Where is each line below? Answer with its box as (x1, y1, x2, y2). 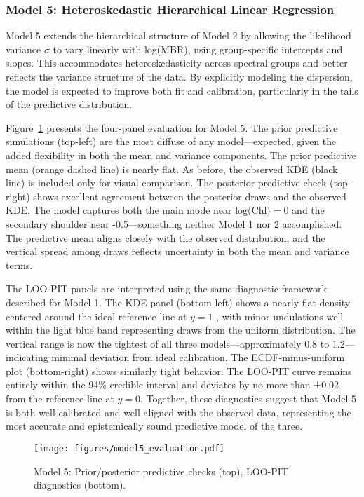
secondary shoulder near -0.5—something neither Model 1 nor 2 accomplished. (6, 216, 342, 231)
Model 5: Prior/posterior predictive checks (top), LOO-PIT (34, 463, 289, 478)
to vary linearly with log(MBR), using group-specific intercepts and (53, 41, 343, 56)
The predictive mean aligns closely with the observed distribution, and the (6, 230, 325, 245)
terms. (6, 257, 33, 272)
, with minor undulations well (216, 308, 344, 323)
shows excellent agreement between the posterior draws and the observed (33, 189, 346, 203)
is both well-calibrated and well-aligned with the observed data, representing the (6, 404, 351, 419)
